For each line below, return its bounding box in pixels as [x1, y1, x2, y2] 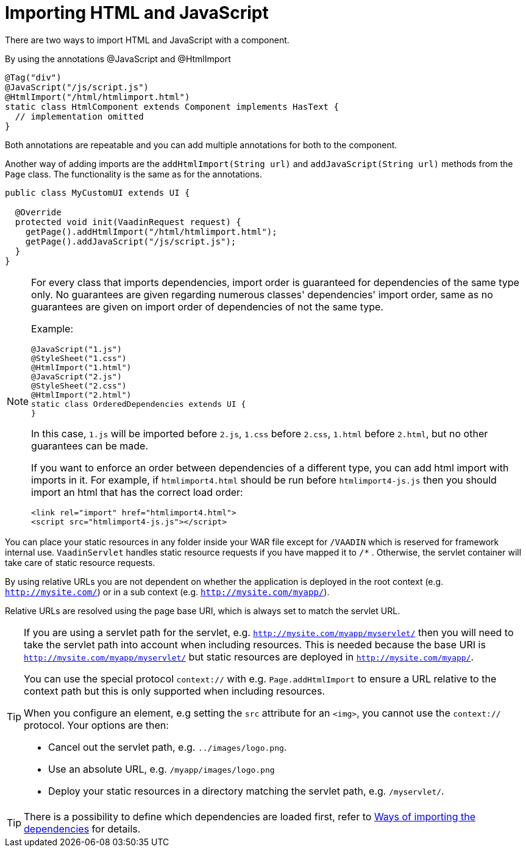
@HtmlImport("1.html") [31, 362, 132, 372]
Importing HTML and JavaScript [5, 2, 269, 23]
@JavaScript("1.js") [31, 344, 122, 354]
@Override [15, 207, 62, 217]
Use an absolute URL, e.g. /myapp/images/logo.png [48, 762, 275, 775]
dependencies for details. [24, 822, 141, 835]
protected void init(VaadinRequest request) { [15, 217, 241, 227]
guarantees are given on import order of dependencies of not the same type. [31, 300, 383, 313]
